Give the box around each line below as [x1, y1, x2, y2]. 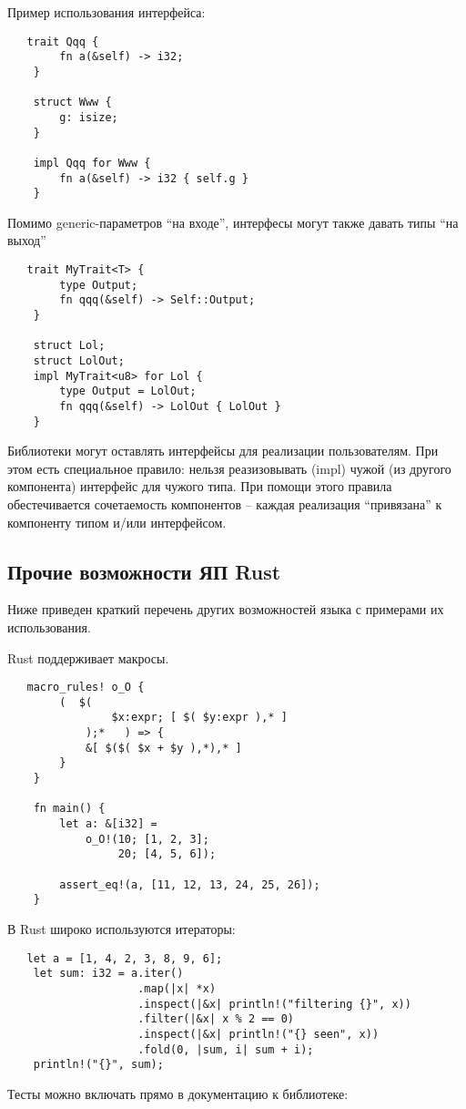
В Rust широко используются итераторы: [7, 919, 236, 939]
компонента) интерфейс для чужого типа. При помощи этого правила [7, 477, 392, 496]
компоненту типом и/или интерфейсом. [7, 512, 227, 531]
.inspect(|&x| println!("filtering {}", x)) [137, 997, 411, 1011]
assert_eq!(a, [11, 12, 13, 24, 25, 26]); [59, 878, 320, 891]
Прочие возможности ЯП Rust [7, 557, 281, 585]
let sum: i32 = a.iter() [33, 967, 184, 981]
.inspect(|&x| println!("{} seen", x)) [137, 1027, 380, 1041]
